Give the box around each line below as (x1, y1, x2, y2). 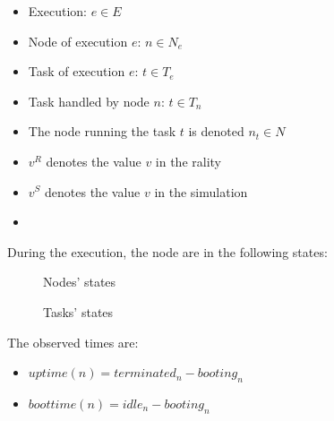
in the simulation (154, 182, 248, 201)
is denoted (188, 122, 244, 141)
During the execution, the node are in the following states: (7, 242, 328, 261)
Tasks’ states (43, 302, 114, 321)
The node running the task (28, 122, 176, 141)
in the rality (155, 151, 221, 170)
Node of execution (28, 31, 128, 50)
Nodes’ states (43, 272, 116, 291)
